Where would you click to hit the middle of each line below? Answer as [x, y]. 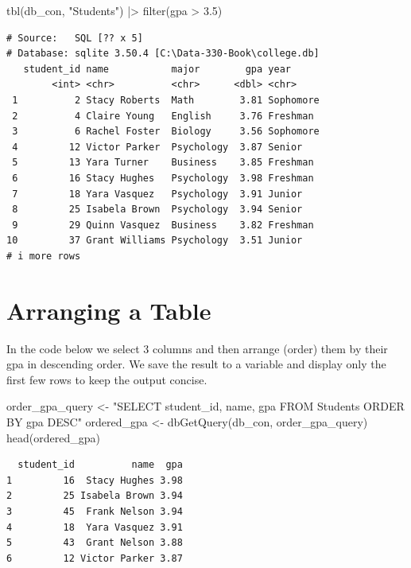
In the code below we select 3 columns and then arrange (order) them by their [197, 348]
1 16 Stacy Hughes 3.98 [95, 480]
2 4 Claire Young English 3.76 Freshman [163, 116]
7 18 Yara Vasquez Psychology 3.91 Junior [157, 194]
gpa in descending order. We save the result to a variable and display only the [196, 364]
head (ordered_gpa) [53, 437]
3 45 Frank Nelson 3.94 [95, 511]
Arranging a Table [109, 310]
